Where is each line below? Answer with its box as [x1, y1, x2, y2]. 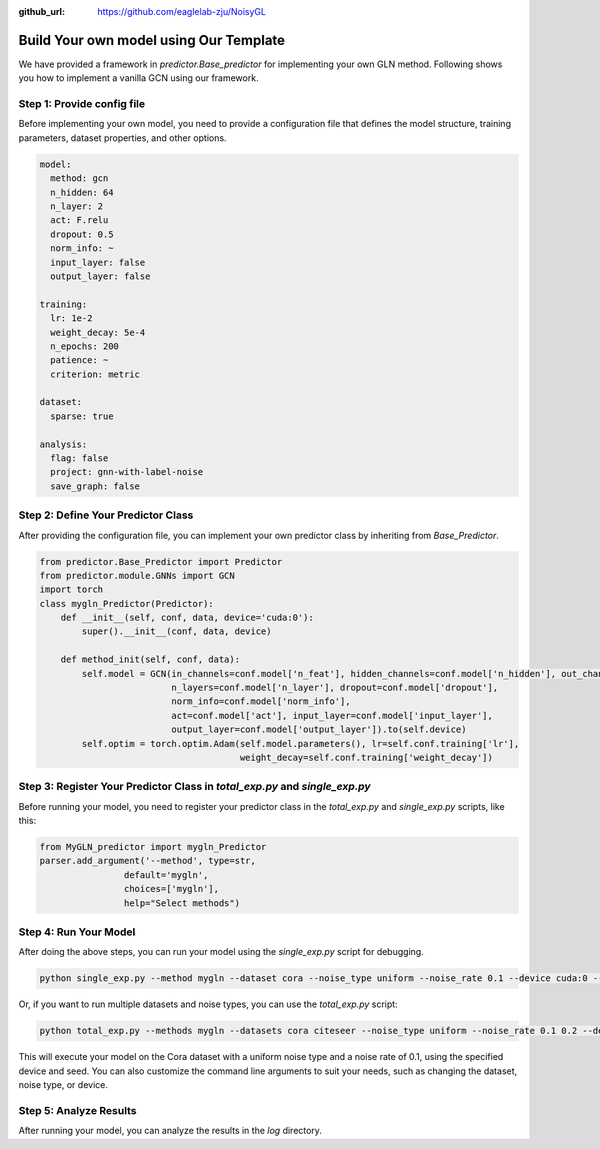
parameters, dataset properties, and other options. [18, 131, 227, 144]
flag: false [50, 453, 109, 464]
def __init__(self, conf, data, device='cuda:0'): [60, 612, 314, 624]
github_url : [18, 6, 65, 17]
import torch [39, 584, 104, 595]
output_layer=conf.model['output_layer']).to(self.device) [171, 724, 467, 735]
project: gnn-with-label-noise [50, 466, 204, 478]
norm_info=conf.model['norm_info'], [171, 696, 351, 707]
